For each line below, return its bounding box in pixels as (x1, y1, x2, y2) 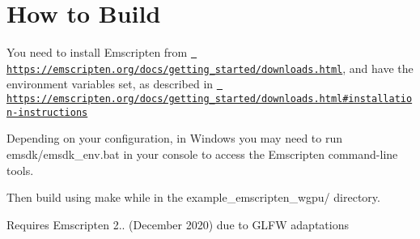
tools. (6, 161, 34, 178)
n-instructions (6, 106, 88, 118)
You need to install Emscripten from (6, 44, 188, 61)
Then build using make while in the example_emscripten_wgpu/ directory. (6, 189, 380, 206)
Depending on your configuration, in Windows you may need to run (6, 130, 343, 147)
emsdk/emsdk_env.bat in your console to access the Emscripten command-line (6, 146, 398, 162)
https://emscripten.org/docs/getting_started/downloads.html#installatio (6, 93, 413, 105)
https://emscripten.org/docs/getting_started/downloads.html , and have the (6, 59, 414, 76)
